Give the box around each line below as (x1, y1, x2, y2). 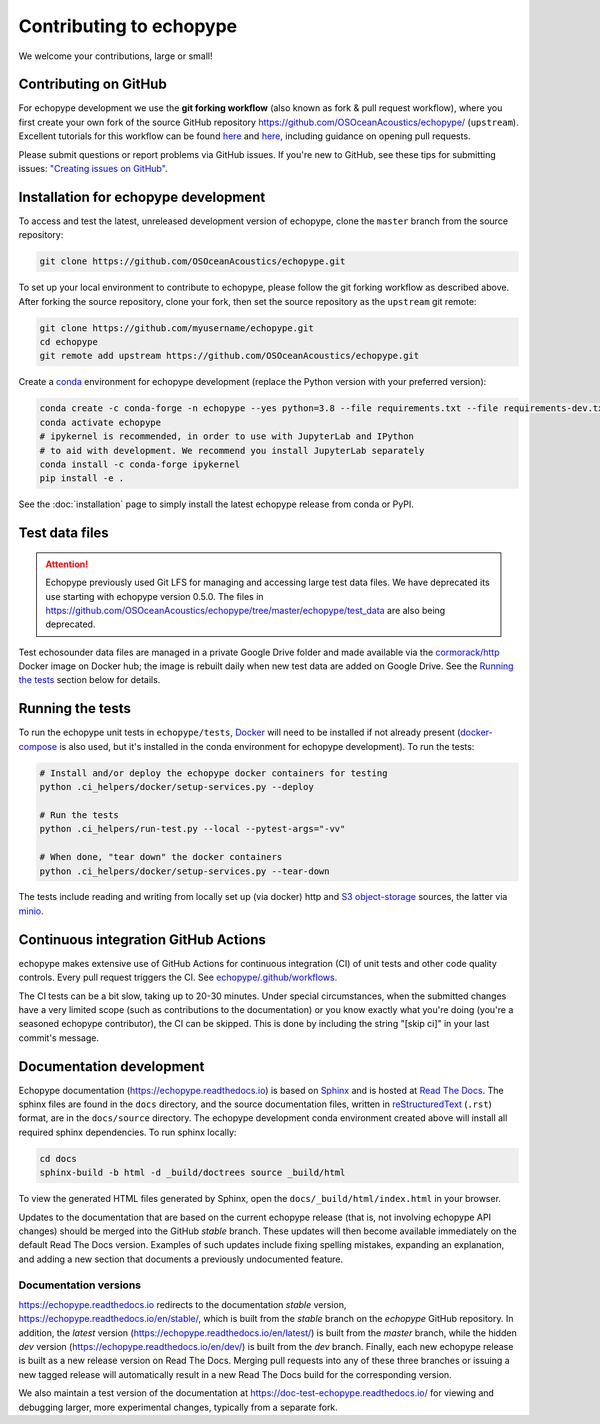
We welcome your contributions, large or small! (18, 50, 213, 62)
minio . (18, 905, 44, 917)
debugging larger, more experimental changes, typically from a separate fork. (18, 1401, 339, 1413)
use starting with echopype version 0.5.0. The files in (45, 590, 264, 602)
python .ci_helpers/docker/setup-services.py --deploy (39, 781, 314, 793)
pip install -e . (39, 473, 125, 484)
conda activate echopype (39, 416, 162, 428)
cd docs (39, 1153, 77, 1164)
